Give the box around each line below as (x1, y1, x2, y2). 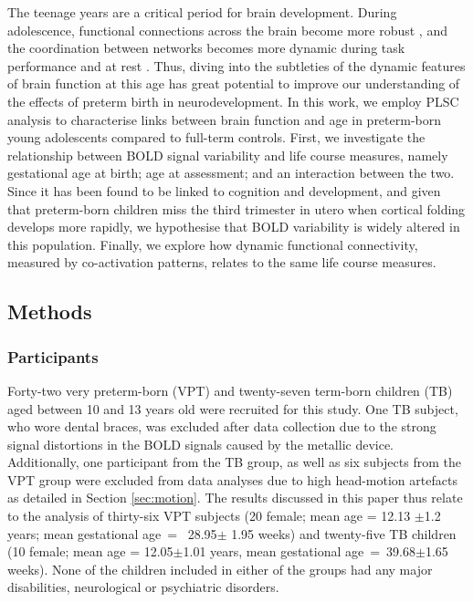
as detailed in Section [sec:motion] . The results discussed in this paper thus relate (7, 488, 463, 507)
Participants (7, 345, 99, 368)
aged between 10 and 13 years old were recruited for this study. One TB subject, (7, 399, 458, 418)
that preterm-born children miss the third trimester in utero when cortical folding (7, 199, 466, 218)
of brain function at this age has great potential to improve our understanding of (7, 74, 460, 93)
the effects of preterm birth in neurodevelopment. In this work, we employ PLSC (7, 91, 459, 110)
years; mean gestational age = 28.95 (7, 524, 217, 543)
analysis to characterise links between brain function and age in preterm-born (7, 109, 442, 129)
